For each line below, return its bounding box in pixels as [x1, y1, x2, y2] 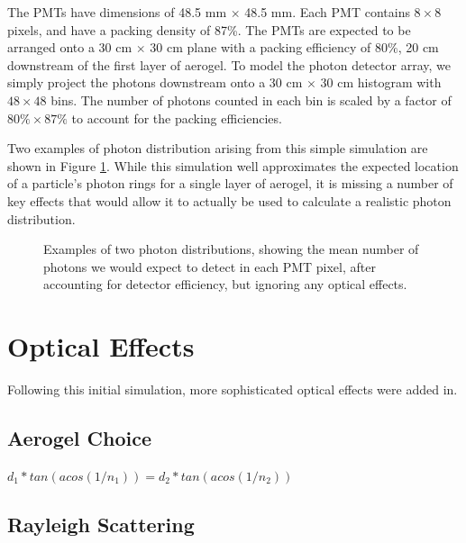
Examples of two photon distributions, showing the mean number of [43, 240, 419, 258]
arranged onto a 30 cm [7, 38, 132, 57]
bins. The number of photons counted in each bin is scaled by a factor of [50, 90, 452, 109]
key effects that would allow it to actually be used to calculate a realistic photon [7, 191, 452, 210]
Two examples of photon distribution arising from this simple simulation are [7, 139, 428, 158]
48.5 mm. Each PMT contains [244, 3, 410, 21]
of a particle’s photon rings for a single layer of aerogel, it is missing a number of [7, 174, 453, 193]
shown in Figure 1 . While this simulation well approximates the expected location [7, 156, 459, 175]
